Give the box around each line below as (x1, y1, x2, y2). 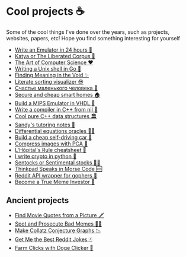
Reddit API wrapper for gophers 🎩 (14, 172, 98, 179)
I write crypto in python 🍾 (14, 153, 77, 160)
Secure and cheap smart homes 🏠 (14, 91, 101, 98)
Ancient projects (6, 195, 69, 205)
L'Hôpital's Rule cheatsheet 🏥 (14, 146, 87, 153)
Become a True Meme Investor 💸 (14, 178, 95, 185)
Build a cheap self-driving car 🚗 (14, 134, 92, 141)
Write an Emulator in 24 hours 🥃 (14, 46, 93, 53)
